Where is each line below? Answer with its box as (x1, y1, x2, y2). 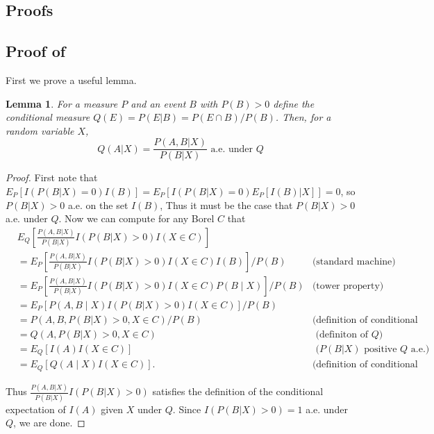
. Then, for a (275, 110, 331, 124)
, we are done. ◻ (13, 415, 85, 430)
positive (364, 344, 397, 354)
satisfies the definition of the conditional (152, 384, 324, 399)
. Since (172, 401, 201, 416)
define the (273, 96, 315, 110)
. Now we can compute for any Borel (58, 211, 215, 226)
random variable (6, 123, 74, 137)
